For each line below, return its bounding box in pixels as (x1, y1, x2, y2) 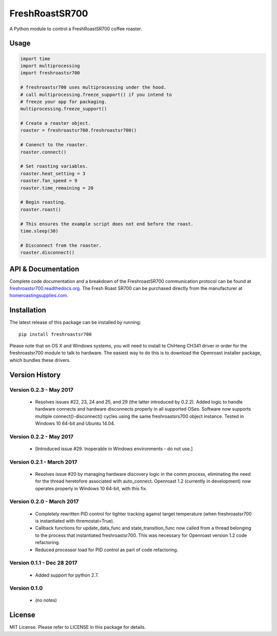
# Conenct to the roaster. (20, 142, 88, 148)
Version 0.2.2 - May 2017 (9, 433, 74, 440)
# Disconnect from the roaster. (20, 242, 102, 248)
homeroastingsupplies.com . (9, 293, 69, 299)
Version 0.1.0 (9, 585, 43, 592)
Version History (9, 370, 61, 379)
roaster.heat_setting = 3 (20, 170, 86, 177)
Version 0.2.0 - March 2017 (9, 498, 79, 505)
